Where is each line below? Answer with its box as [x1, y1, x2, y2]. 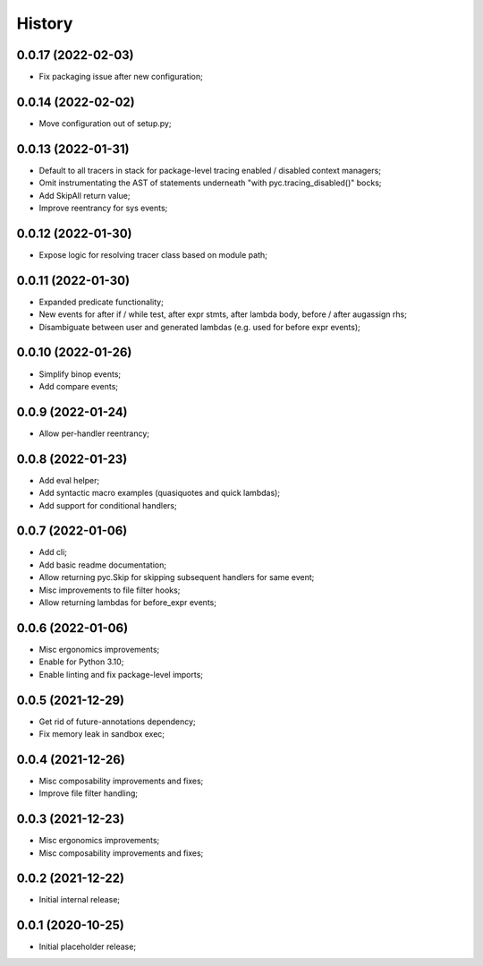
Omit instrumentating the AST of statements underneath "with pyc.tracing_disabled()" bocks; [38, 177, 382, 188]
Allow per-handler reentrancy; [38, 428, 150, 439]
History [16, 13, 73, 33]
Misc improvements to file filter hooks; [38, 585, 181, 595]
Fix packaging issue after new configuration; [38, 72, 203, 82]
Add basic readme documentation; [38, 560, 167, 570]
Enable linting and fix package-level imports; [38, 669, 204, 680]
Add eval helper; [38, 474, 100, 485]
